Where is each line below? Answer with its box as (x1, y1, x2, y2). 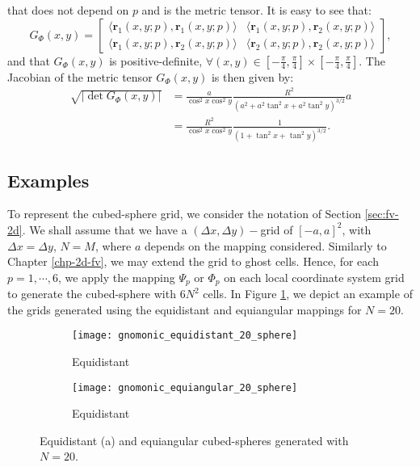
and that (7, 52, 50, 69)
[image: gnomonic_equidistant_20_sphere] (72, 330, 298, 342)
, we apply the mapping (58, 268, 175, 285)
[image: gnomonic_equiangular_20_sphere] (72, 381, 298, 393)
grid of (260, 221, 293, 238)
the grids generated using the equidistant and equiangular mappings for (7, 301, 362, 318)
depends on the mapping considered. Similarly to (145, 237, 387, 254)
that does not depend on (7, 2, 129, 18)
